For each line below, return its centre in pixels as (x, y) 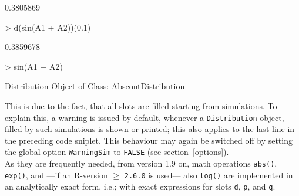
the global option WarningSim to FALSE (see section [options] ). (117, 152)
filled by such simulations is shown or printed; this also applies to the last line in (150, 129)
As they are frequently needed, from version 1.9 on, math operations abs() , (141, 163)
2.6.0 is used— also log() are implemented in (209, 175)
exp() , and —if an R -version (56, 175)
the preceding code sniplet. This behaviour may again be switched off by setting (149, 140)
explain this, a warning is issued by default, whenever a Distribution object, (145, 117)
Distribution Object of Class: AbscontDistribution (95, 86)
